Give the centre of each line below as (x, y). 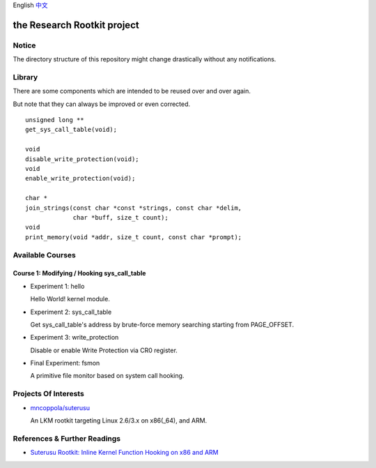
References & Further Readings (67, 438)
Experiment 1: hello (57, 286)
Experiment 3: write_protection (75, 338)
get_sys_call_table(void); (71, 130)
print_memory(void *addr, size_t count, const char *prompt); (134, 237)
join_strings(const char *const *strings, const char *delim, (134, 208)
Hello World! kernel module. (70, 299)
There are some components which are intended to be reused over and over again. (132, 91)
